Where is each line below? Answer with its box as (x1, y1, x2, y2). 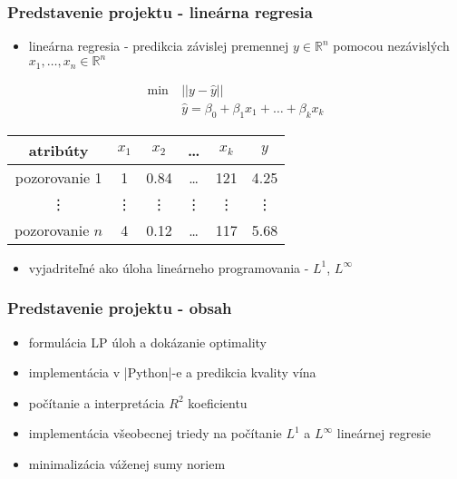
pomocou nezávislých (333, 36, 450, 55)
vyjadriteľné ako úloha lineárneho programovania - (28, 258, 309, 277)
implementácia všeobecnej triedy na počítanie (28, 424, 282, 443)
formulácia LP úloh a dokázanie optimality (28, 332, 267, 351)
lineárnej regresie (336, 424, 432, 443)
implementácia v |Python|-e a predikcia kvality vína (28, 363, 316, 382)
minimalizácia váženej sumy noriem (28, 455, 226, 474)
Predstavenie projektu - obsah (7, 297, 232, 319)
